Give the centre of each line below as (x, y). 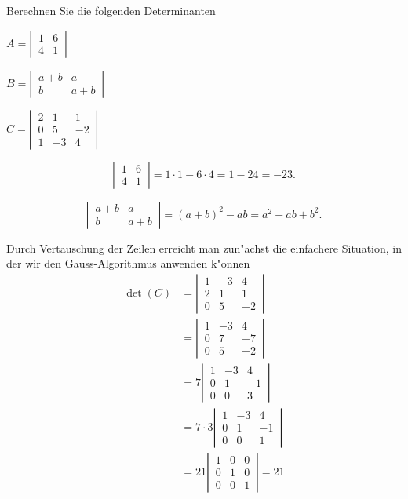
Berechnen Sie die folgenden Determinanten (111, 10)
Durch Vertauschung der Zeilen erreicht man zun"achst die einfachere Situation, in (204, 248)
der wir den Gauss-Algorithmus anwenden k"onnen (128, 263)
